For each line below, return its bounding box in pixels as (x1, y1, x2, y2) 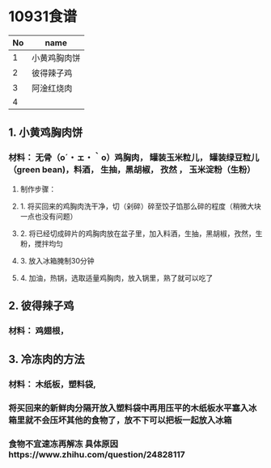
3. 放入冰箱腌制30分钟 (19, 255, 95, 265)
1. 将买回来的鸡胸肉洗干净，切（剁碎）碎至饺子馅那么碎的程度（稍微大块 (19, 201, 261, 211)
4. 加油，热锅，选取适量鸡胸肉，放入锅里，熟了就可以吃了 (19, 272, 214, 283)
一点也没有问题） (19, 211, 78, 221)
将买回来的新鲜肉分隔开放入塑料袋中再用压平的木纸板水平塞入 (8, 403, 249, 414)
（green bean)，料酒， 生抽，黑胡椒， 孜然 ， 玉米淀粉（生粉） (8, 164, 256, 175)
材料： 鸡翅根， (8, 325, 69, 336)
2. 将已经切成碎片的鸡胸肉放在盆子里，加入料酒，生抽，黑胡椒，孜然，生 (19, 228, 263, 238)
